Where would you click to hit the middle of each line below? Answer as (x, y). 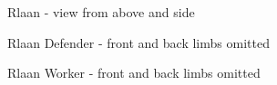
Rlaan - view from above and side (101, 12)
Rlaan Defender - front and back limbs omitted (138, 42)
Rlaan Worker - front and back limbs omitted (134, 73)
